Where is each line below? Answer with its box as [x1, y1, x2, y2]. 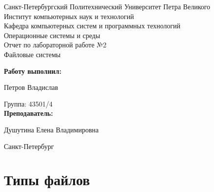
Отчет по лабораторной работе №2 [4, 40, 107, 50]
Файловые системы [4, 49, 61, 59]
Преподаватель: [4, 108, 53, 118]
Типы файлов [4, 170, 90, 190]
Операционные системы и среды [4, 30, 100, 40]
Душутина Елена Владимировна [4, 124, 99, 134]
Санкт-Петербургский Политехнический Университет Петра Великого [4, 1, 211, 11]
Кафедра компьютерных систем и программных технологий [4, 21, 181, 31]
